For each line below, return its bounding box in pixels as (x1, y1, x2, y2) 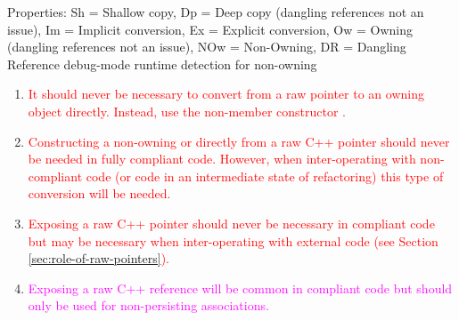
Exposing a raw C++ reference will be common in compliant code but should (28, 278, 453, 297)
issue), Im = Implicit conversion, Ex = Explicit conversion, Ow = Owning (7, 20, 413, 38)
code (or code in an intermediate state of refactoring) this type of (86, 166, 444, 185)
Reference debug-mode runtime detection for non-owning (7, 54, 317, 73)
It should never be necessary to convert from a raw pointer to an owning (28, 84, 424, 103)
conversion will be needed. (28, 184, 171, 203)
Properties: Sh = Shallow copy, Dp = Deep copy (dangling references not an (7, 3, 424, 20)
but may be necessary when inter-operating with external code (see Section (28, 231, 439, 250)
